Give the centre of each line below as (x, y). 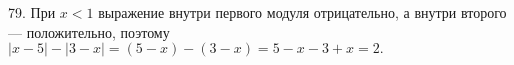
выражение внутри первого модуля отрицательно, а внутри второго (302, 12)
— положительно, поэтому (89, 31)
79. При (32, 12)
